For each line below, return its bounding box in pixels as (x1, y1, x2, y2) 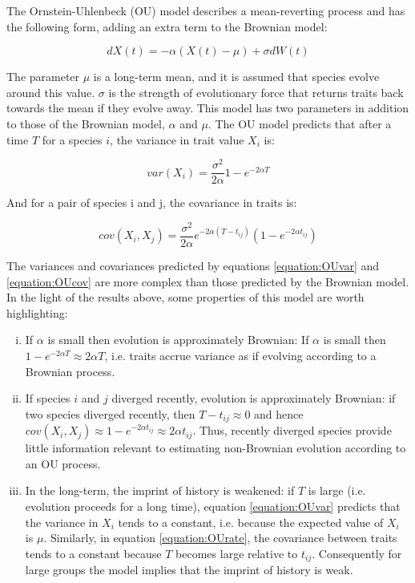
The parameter (6, 68, 80, 85)
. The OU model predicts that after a (207, 115, 392, 132)
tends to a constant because (25, 545, 162, 561)
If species (25, 390, 71, 407)
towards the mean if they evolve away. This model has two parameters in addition (6, 99, 409, 116)
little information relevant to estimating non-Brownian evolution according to (25, 439, 406, 456)
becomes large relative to (175, 545, 298, 561)
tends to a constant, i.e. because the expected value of (118, 513, 384, 530)
